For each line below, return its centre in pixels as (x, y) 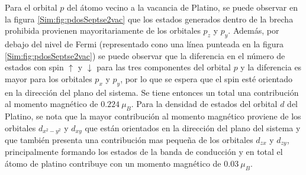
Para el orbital (31, 7)
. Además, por (254, 30)
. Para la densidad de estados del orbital (204, 104)
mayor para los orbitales (49, 78)
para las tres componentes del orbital (164, 67)
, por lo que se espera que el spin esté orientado (207, 78)
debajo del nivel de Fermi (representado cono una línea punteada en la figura (144, 43)
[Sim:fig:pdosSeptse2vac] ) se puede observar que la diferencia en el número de (145, 55)
